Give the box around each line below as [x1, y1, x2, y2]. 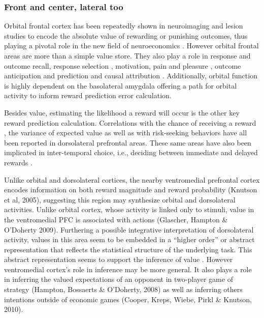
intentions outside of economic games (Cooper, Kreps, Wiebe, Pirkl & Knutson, [4, 294, 252, 304]
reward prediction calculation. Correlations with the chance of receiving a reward [4, 117, 256, 128]
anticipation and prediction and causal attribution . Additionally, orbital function [4, 70, 257, 81]
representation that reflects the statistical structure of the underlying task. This [4, 244, 252, 254]
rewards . [4, 157, 32, 167]
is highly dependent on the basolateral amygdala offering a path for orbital [4, 80, 237, 91]
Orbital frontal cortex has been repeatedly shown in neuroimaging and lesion [4, 20, 243, 31]
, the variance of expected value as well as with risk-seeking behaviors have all [4, 127, 247, 138]
